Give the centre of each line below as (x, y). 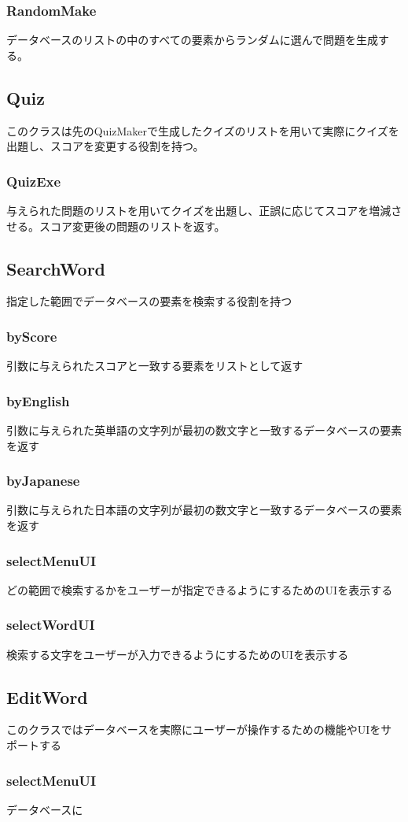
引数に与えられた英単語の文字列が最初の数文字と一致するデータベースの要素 (204, 430)
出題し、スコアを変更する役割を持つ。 (105, 146)
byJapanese (43, 481)
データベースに (45, 809)
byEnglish (38, 400)
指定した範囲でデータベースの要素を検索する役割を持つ (149, 301)
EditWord (47, 696)
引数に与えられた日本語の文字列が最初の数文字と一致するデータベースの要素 (204, 510)
